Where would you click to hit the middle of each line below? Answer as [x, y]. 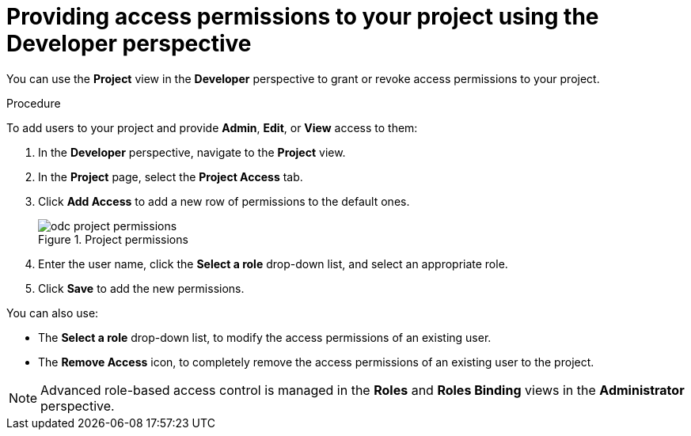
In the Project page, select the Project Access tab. [171, 176]
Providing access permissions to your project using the [303, 17]
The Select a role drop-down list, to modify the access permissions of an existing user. [265, 337]
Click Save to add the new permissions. [141, 288]
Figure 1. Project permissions [113, 239]
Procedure [34, 103]
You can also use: [53, 313]
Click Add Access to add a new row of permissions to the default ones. [224, 201]
